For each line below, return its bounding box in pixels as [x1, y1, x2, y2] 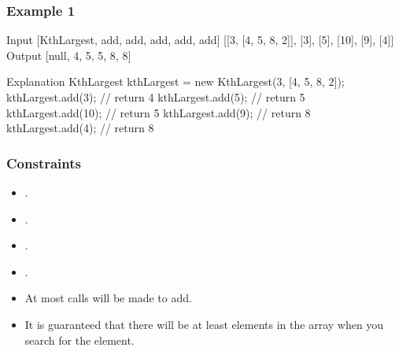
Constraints [6, 153, 81, 172]
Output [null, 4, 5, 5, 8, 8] [6, 46, 131, 63]
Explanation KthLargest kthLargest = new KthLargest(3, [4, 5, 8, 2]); [6, 73, 345, 90]
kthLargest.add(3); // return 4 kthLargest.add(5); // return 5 [6, 89, 305, 105]
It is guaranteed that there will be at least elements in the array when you [24, 316, 384, 332]
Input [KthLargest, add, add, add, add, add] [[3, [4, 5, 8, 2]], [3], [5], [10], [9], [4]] [6, 31, 394, 48]
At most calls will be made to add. [24, 290, 192, 306]
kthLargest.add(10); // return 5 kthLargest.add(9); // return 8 [6, 104, 311, 120]
